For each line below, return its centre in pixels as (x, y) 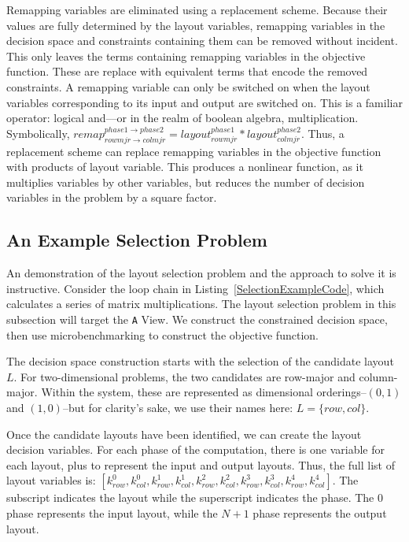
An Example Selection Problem (137, 240)
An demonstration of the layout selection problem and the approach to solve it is (201, 273)
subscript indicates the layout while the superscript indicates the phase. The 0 (195, 497)
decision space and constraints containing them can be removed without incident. (202, 41)
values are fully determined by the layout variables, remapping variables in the (196, 25)
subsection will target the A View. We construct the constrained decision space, (197, 319)
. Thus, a (322, 133)
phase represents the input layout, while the (112, 512)
